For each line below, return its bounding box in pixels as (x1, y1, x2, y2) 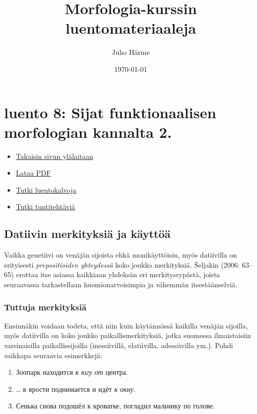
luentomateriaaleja (65, 18, 196, 38)
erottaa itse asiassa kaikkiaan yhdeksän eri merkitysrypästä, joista (16, 269, 220, 280)
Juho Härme (112, 47, 150, 57)
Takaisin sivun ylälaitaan (16, 150, 94, 161)
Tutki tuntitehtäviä (16, 201, 75, 212)
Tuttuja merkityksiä (4, 300, 87, 313)
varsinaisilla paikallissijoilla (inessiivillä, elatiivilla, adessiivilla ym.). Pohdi (4, 340, 233, 350)
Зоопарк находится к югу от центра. (16, 367, 128, 377)
